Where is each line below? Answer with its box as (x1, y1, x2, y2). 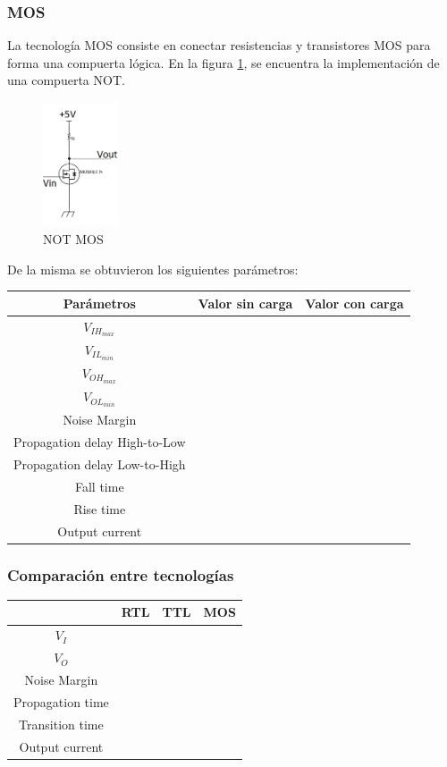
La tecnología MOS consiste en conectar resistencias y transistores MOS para (7, 36, 431, 55)
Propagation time (13, 692, 109, 711)
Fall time (74, 476, 124, 495)
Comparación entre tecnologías (7, 563, 234, 586)
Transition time (19, 714, 104, 733)
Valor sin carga (198, 293, 293, 312)
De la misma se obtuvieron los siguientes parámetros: (7, 259, 299, 278)
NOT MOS (43, 230, 104, 249)
